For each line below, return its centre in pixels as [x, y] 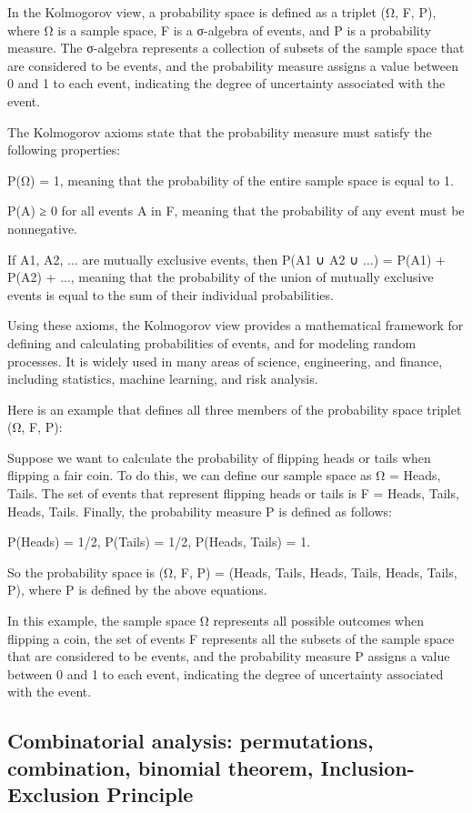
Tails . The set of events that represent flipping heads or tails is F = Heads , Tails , [233, 493]
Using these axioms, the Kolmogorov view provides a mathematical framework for [236, 325]
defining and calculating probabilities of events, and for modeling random [212, 342]
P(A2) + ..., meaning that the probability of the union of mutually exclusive [221, 277]
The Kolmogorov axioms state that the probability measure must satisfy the [220, 131]
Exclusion [54, 794]
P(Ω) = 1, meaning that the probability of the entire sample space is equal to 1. [231, 180]
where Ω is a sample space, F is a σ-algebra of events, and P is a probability [220, 30]
